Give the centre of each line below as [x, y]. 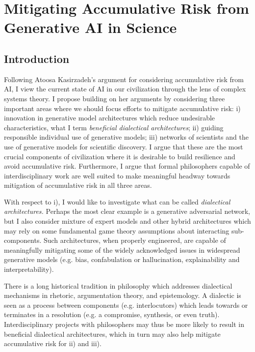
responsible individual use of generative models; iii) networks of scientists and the [126, 137]
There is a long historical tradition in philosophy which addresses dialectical [118, 285]
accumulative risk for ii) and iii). [53, 343]
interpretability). [29, 269]
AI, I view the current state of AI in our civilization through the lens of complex [125, 89]
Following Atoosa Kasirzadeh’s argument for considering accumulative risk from [124, 79]
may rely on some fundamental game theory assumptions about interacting [117, 230]
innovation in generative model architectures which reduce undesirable [110, 118]
